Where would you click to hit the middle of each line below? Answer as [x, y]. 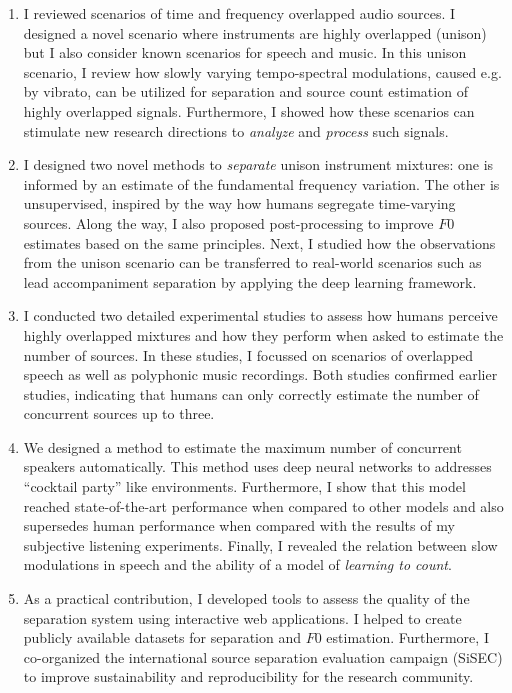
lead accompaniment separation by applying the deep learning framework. [250, 281]
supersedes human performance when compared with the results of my [239, 525]
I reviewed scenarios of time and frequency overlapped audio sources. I [239, 13]
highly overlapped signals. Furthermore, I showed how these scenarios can [249, 110]
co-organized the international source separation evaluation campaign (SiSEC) [263, 656]
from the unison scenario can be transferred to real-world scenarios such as [252, 262]
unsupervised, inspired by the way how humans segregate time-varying [239, 203]
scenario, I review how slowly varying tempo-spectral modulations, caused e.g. [262, 71]
